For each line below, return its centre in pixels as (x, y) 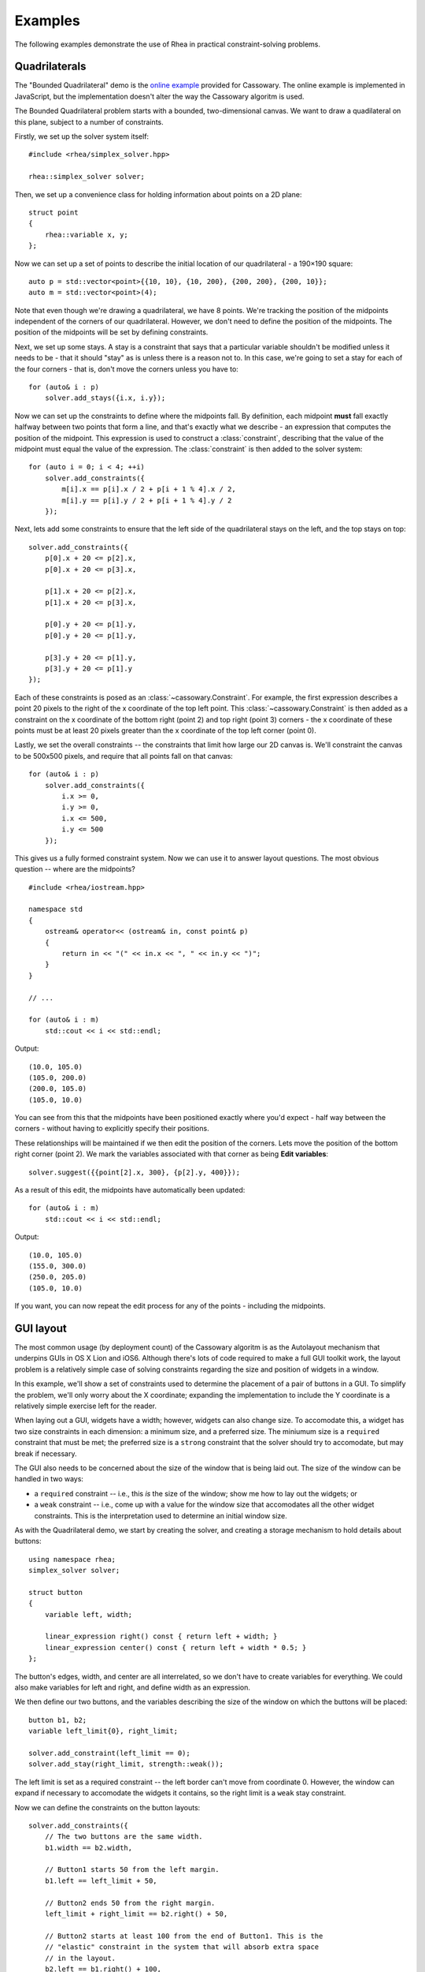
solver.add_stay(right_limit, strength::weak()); (126, 1764)
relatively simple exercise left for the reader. (86, 1406)
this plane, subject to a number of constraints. (89, 121)
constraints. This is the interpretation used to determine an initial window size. (161, 1515)
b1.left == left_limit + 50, (101, 1880)
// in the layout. (80, 1958)
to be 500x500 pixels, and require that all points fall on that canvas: (124, 756)
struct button (55, 1592)
